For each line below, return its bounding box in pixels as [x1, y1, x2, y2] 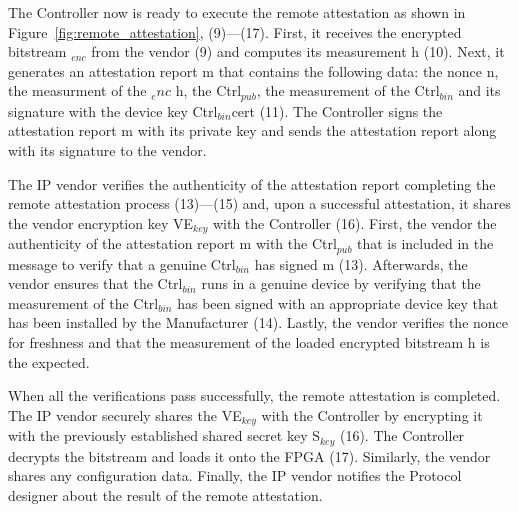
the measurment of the [8, 80, 147, 101]
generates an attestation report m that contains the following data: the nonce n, [8, 60, 499, 81]
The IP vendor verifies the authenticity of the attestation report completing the [8, 173, 496, 194]
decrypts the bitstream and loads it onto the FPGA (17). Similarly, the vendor [8, 445, 491, 466]
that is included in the [357, 233, 494, 254]
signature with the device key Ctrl [8, 100, 218, 121]
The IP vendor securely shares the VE [8, 404, 242, 425]
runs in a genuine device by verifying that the [201, 273, 481, 294]
